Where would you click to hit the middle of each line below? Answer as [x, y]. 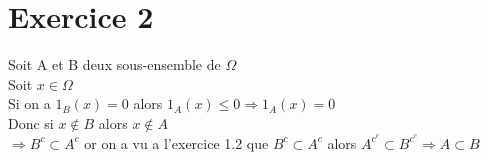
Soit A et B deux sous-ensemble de [114, 64]
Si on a [29, 103]
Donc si [31, 122]
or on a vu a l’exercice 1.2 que [176, 142]
